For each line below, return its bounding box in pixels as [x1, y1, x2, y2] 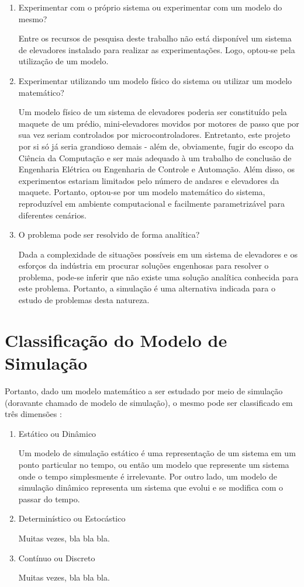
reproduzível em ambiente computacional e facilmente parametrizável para [18, 197, 285, 209]
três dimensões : [5, 408, 62, 420]
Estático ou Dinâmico [18, 427, 96, 439]
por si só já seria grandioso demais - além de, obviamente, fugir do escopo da [18, 140, 294, 152]
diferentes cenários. [18, 209, 87, 221]
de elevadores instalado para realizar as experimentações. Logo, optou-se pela [18, 43, 295, 55]
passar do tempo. [18, 492, 80, 505]
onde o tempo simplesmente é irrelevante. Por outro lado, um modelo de [18, 470, 278, 482]
